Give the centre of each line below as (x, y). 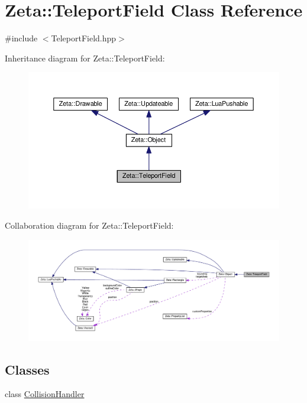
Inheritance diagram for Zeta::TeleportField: (85, 58)
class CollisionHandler (45, 394)
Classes (27, 369)
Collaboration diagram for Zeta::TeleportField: (89, 225)
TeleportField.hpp (84, 38)
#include (21, 38)
